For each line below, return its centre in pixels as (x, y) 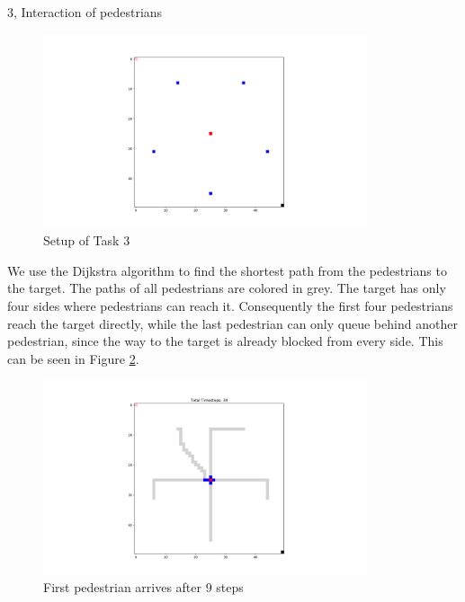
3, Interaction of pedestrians (85, 12)
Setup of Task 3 (87, 240)
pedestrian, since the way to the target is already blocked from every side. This (225, 341)
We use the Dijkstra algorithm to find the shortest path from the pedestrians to (227, 270)
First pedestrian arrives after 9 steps (143, 587)
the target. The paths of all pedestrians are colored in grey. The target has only (227, 288)
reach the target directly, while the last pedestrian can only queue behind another (232, 323)
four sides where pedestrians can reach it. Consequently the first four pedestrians (230, 306)
